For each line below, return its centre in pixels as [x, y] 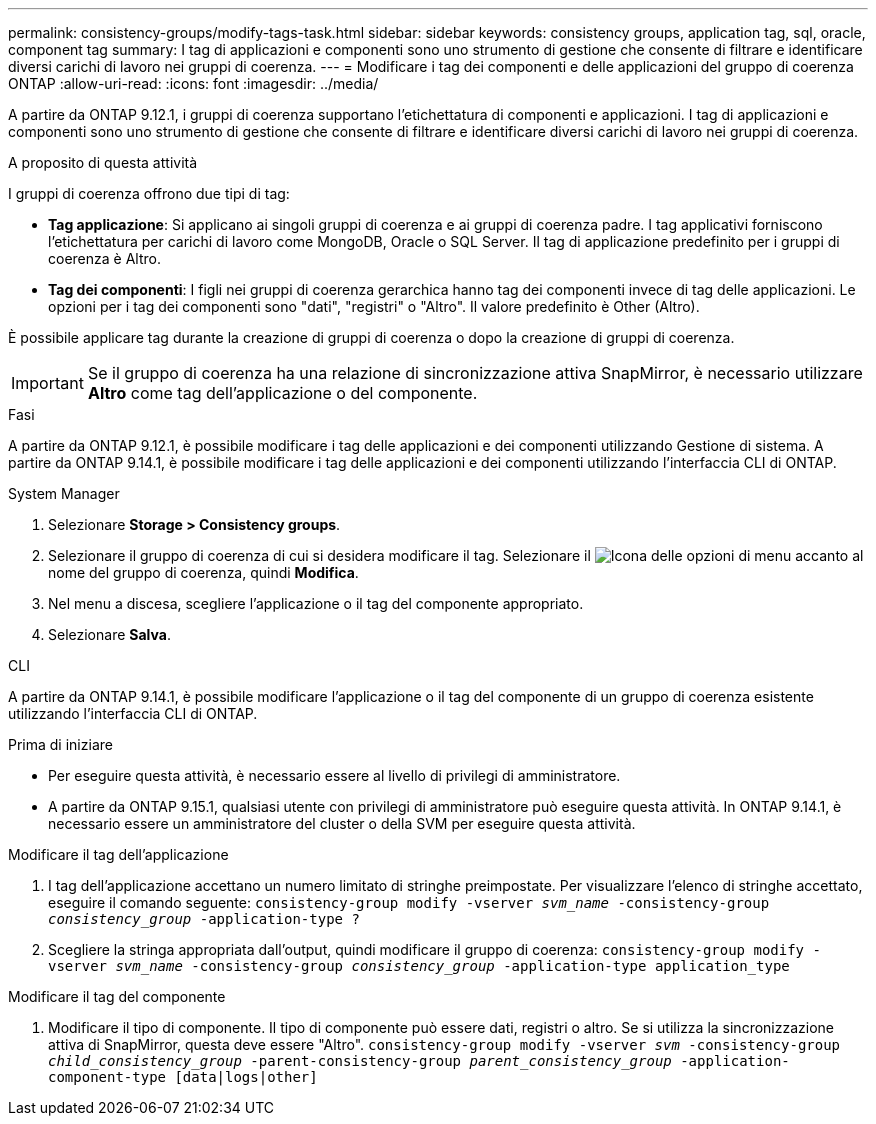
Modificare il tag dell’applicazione [118, 854]
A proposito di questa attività [103, 162]
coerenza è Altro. [104, 258]
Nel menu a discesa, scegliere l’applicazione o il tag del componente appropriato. [316, 603]
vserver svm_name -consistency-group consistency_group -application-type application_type [419, 966]
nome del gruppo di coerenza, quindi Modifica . [203, 572]
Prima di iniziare [60, 744]
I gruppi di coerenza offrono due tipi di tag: [149, 193]
